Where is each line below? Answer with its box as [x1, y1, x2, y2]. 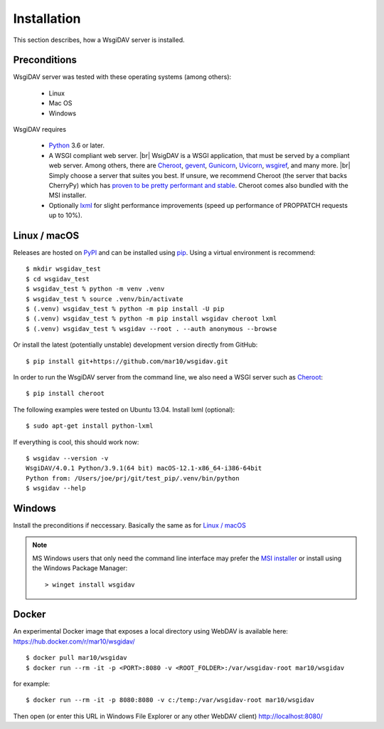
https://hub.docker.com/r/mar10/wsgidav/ [13, 637, 135, 646]
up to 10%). [48, 211, 82, 220]
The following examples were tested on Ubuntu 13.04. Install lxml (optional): [13, 405, 235, 414]
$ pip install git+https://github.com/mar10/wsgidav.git [26, 357, 229, 365]
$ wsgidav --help [26, 484, 86, 493]
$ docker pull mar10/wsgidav [26, 654, 127, 662]
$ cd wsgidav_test [26, 275, 90, 283]
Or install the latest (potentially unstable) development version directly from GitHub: [13, 340, 258, 349]
